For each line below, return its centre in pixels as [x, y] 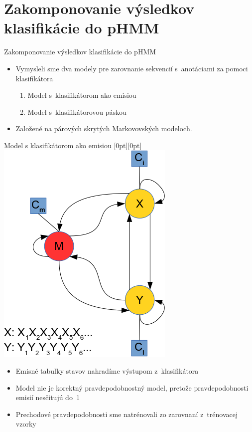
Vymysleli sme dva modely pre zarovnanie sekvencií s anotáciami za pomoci [132, 68]
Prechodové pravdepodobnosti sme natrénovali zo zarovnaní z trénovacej [127, 414]
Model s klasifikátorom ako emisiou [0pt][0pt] [73, 145]
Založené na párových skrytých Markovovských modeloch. [104, 128]
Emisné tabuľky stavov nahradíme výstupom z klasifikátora [107, 371]
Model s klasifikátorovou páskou [77, 111]
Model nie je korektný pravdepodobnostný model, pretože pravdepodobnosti [132, 387]
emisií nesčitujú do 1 [48, 397]
